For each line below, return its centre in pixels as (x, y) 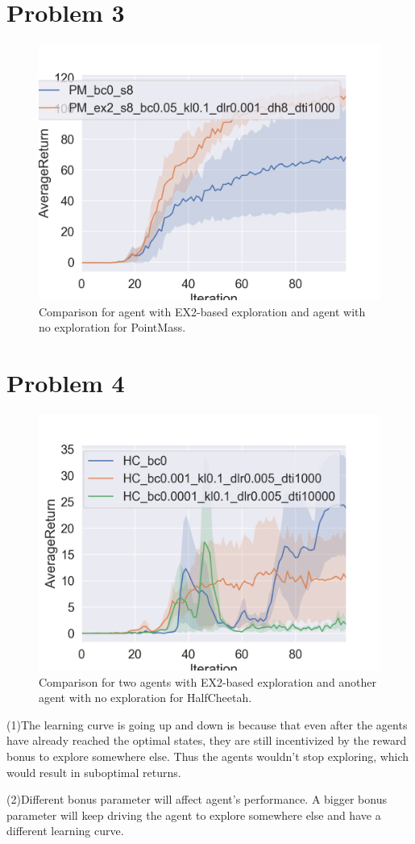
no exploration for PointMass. (112, 327)
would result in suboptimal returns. (94, 772)
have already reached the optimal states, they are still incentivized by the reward (207, 740)
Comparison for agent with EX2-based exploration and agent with (202, 311)
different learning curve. (65, 831)
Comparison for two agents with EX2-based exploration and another (208, 681)
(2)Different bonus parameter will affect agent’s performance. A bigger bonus (197, 799)
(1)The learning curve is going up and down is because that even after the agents (207, 724)
